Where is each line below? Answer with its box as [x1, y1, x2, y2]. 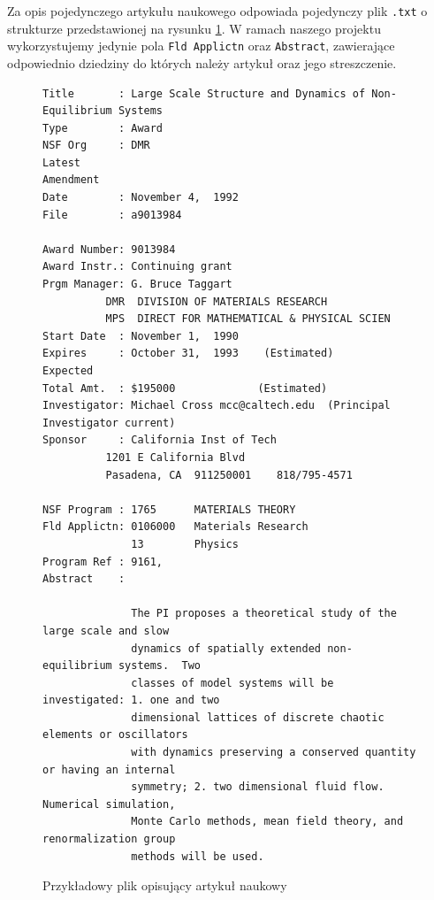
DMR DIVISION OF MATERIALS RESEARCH [105, 295, 328, 308]
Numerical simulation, [42, 797, 176, 811]
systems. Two [118, 659, 201, 673]
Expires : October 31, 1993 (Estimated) [42, 347, 334, 360]
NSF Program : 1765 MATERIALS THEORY [42, 503, 296, 516]
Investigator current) [42, 416, 176, 429]
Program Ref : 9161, [42, 555, 164, 568]
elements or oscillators [42, 728, 188, 742]
